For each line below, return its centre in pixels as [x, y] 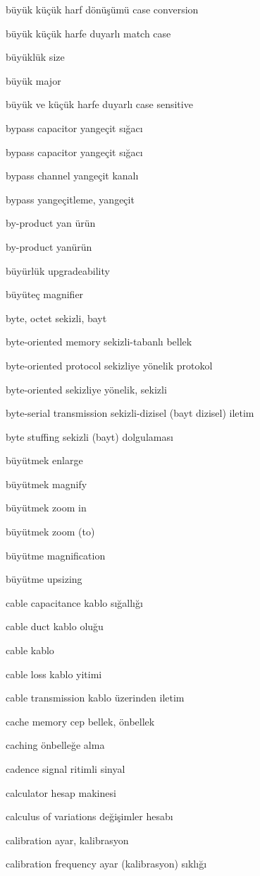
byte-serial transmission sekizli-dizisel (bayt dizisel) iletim [130, 413]
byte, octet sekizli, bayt [56, 318]
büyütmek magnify [47, 484]
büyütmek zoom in [46, 508]
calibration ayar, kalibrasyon [67, 840]
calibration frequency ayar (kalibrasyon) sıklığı [106, 864]
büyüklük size [35, 57]
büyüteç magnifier [45, 294]
